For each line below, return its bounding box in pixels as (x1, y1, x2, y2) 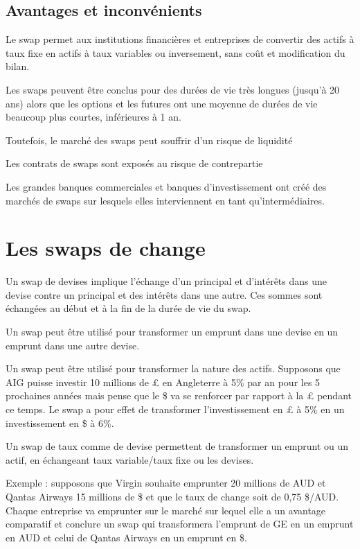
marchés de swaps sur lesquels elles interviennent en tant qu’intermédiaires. (6, 193, 325, 207)
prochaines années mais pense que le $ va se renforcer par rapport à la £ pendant (6, 388, 352, 403)
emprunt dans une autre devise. (6, 338, 140, 352)
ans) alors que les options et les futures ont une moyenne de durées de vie (6, 96, 318, 110)
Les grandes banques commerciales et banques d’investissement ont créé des (6, 179, 327, 193)
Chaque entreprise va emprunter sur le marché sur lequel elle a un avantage (6, 503, 326, 517)
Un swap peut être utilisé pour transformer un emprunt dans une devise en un (6, 324, 339, 339)
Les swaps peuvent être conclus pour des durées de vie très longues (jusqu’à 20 (6, 82, 340, 96)
